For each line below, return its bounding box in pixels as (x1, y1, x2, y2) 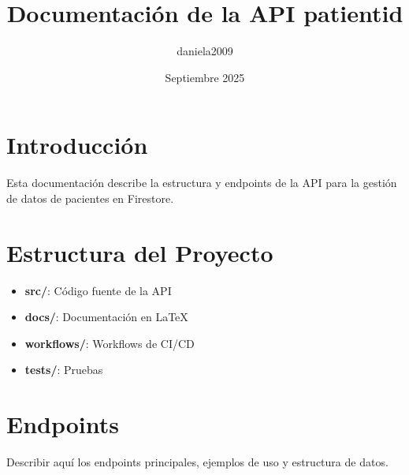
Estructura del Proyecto (6, 236, 273, 268)
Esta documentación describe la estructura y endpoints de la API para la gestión (6, 174, 397, 191)
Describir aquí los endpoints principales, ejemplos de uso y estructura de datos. (6, 454, 389, 470)
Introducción (6, 129, 148, 161)
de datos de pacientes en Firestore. (6, 189, 174, 206)
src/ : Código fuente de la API (24, 282, 172, 298)
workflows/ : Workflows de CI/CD (24, 335, 195, 351)
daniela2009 (177, 43, 233, 59)
